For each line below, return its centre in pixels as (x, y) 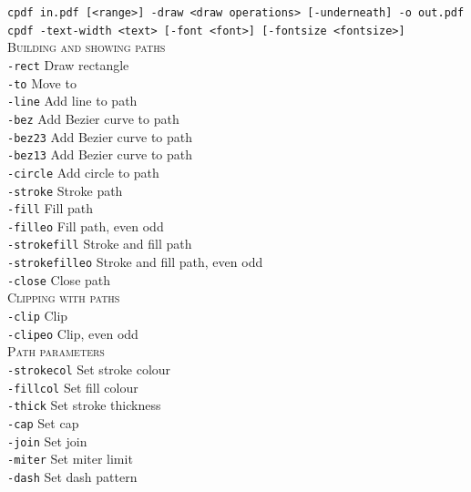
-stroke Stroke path (65, 190)
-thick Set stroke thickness (84, 405)
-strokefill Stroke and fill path (100, 244)
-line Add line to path (72, 101)
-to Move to (42, 82)
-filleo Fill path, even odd (86, 225)
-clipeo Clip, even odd (73, 333)
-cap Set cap (43, 422)
